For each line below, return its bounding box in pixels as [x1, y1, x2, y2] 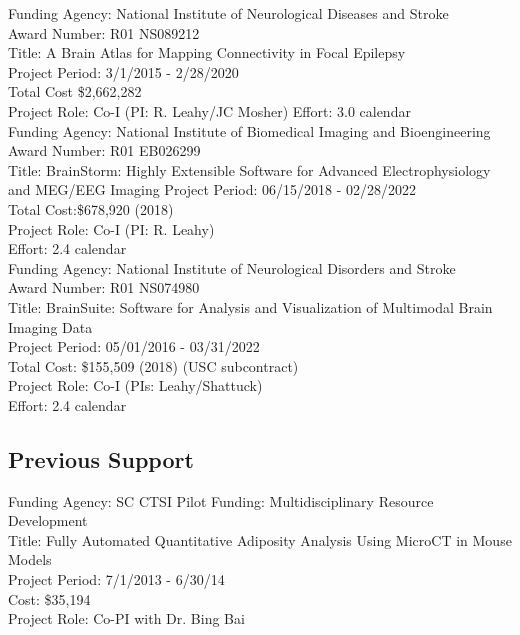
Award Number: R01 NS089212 [8, 22, 200, 43]
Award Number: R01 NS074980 [8, 277, 200, 298]
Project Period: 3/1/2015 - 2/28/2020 [8, 61, 239, 82]
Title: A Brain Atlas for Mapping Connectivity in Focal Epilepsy [8, 42, 406, 63]
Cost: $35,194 [8, 588, 91, 609]
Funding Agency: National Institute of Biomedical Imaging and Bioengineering [8, 120, 491, 141]
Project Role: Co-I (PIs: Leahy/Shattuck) [8, 375, 263, 396]
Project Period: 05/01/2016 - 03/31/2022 [8, 336, 260, 357]
